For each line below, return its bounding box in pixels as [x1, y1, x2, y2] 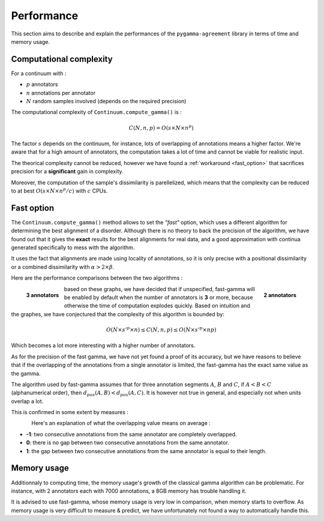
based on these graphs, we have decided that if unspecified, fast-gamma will [64, 285, 255, 292]
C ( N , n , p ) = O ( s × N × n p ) [128, 123, 194, 131]
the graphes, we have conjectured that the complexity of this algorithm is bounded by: [11, 310, 224, 318]
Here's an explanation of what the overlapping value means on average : [31, 420, 211, 427]
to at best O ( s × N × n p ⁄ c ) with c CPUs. [11, 187, 108, 194]
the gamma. [11, 370, 41, 377]
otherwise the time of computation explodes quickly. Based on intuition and [64, 302, 250, 309]
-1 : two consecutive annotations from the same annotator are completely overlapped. [26, 430, 237, 438]
